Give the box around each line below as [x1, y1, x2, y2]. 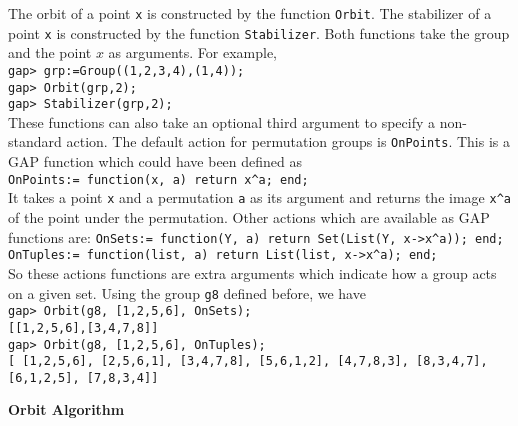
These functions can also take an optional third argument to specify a [8, 111, 435, 132]
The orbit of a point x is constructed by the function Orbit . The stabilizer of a [8, 3, 492, 23]
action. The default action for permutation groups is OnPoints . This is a [66, 131, 510, 152]
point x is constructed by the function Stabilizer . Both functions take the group [8, 22, 510, 43]
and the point [8, 42, 92, 63]
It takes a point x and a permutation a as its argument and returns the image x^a [8, 187, 511, 208]
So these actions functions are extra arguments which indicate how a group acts [8, 262, 497, 283]
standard [8, 131, 62, 152]
